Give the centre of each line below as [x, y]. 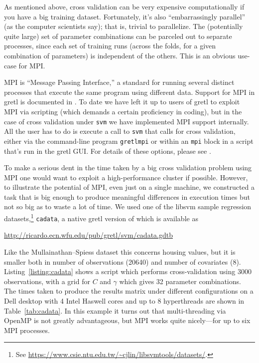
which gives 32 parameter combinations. [180, 281]
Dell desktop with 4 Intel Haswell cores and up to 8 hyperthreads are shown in [124, 300]
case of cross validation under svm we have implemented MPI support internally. [127, 121]
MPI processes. [27, 330]
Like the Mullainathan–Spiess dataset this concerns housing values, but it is [120, 251]
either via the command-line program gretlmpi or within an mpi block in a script [129, 141]
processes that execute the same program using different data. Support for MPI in [129, 92]
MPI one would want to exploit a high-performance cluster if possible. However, [126, 177]
